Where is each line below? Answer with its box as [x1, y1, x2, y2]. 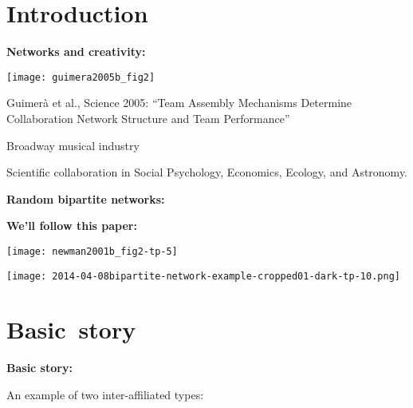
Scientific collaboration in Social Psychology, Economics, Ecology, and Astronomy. [6, 164, 408, 180]
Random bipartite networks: [6, 190, 165, 207]
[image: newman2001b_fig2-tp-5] [6, 245, 178, 257]
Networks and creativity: [6, 43, 146, 60]
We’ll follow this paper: [6, 217, 137, 234]
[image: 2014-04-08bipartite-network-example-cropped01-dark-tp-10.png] [6, 270, 400, 282]
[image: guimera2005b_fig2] [6, 71, 155, 83]
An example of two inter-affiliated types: [6, 386, 204, 402]
